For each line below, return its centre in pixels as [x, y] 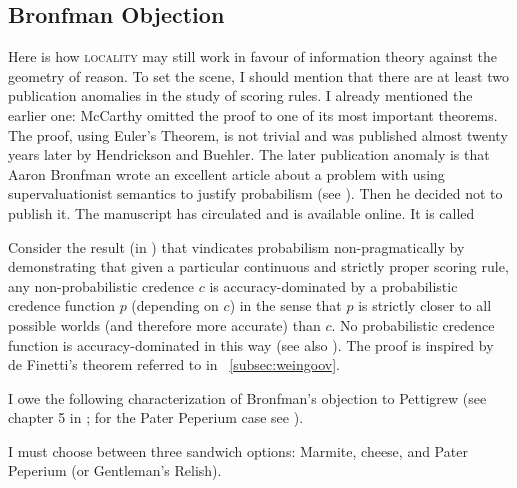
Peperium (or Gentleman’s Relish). [115, 470]
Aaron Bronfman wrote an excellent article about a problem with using [226, 173]
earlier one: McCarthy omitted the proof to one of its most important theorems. [253, 114]
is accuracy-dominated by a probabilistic [333, 285]
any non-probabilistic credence [101, 285]
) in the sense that [285, 305]
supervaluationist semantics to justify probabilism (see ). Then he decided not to [255, 193]
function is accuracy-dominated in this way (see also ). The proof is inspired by [251, 344]
